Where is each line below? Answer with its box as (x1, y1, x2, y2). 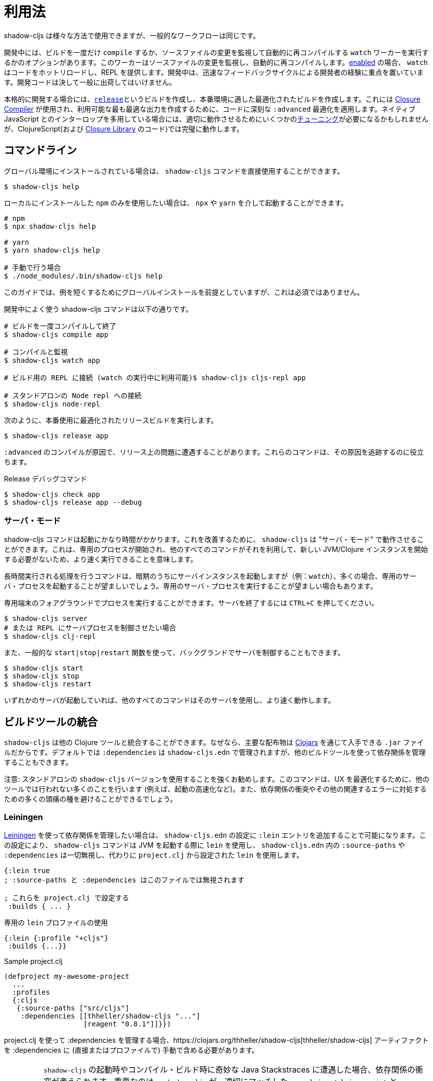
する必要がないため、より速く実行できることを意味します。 (4, 555, 198, 564)
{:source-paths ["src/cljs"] (16, 1004, 129, 1012)
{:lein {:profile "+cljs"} (4, 934, 108, 942)
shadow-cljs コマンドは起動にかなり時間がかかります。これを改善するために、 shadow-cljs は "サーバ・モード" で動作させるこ (4, 535, 424, 544)
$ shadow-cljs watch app (4, 356, 100, 364)
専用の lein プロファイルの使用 (4, 918, 108, 927)
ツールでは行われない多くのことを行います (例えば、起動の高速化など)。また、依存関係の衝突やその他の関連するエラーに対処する (4, 785, 427, 794)
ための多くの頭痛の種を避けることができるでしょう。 (4, 795, 177, 804)
